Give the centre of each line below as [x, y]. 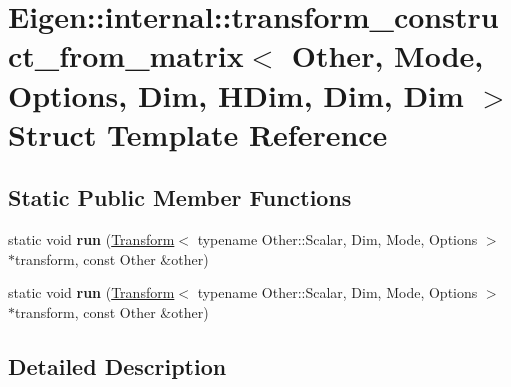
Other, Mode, [387, 55]
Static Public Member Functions [180, 197]
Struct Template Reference [198, 133]
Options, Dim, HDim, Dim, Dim [236, 94]
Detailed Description [117, 365]
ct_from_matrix [126, 55]
